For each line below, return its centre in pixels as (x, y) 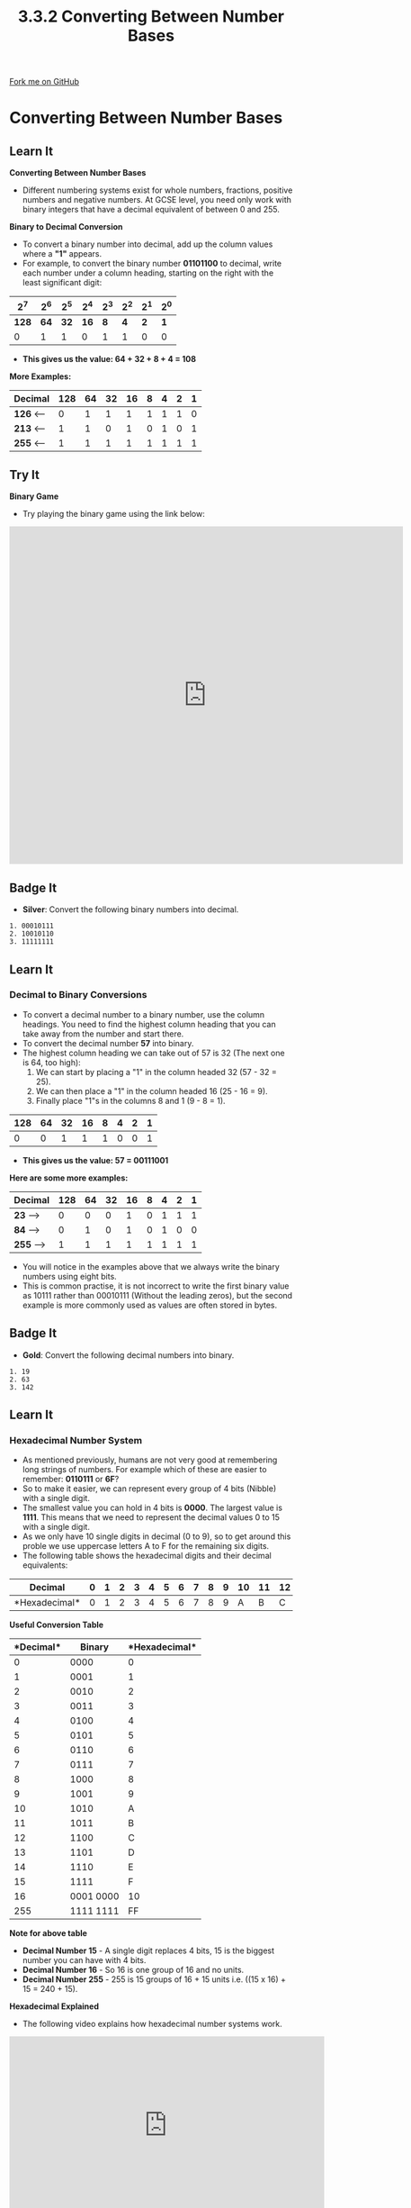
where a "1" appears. (62, 254)
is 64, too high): (51, 1062)
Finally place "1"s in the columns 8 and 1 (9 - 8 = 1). (131, 1100)
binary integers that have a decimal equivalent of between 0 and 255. (151, 210)
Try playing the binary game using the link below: (113, 514)
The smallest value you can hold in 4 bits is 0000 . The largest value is (152, 1508)
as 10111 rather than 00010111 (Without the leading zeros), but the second (157, 1295)
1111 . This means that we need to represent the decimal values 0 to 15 (151, 1517)
